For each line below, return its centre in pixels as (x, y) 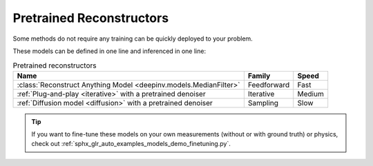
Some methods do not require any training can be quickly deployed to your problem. (133, 39)
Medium (310, 94)
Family (259, 76)
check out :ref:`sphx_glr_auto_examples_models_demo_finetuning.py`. (131, 144)
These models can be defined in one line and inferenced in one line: (109, 51)
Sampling (263, 103)
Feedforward (269, 85)
